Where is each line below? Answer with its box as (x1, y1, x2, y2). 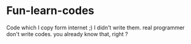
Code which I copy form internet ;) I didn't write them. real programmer (6, 24, 185, 31)
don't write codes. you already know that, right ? (6, 30, 128, 37)
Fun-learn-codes (6, 4, 95, 18)
